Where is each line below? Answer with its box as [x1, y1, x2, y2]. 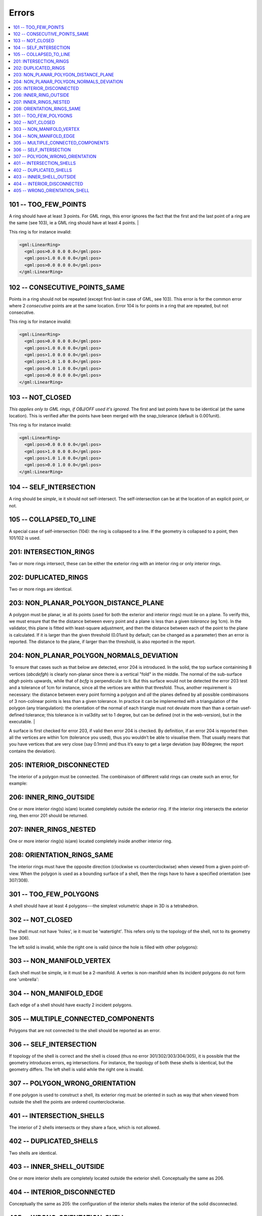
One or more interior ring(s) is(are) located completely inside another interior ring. [9, 838, 172, 844]
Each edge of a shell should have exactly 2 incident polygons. [9, 1002, 133, 1008]
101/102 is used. [9, 535, 41, 541]
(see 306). [9, 935, 30, 941]
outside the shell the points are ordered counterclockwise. [9, 1099, 126, 1105]
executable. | [9, 719, 35, 725]
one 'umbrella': [9, 976, 39, 982]
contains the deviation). [9, 748, 56, 754]
